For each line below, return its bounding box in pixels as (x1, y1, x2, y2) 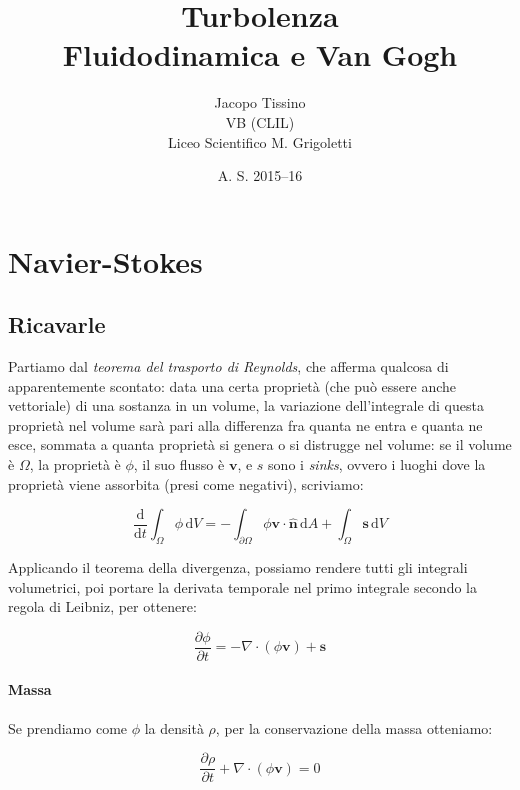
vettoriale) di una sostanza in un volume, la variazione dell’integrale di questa (8, 395, 484, 416)
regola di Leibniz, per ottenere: (8, 596, 197, 617)
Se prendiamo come (8, 717, 128, 738)
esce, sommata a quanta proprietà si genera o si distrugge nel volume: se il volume (8, 434, 512, 455)
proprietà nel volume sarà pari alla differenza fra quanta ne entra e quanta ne (8, 414, 483, 435)
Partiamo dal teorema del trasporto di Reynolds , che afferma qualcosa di (8, 356, 449, 377)
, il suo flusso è (133, 454, 225, 475)
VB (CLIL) (225, 111, 295, 132)
